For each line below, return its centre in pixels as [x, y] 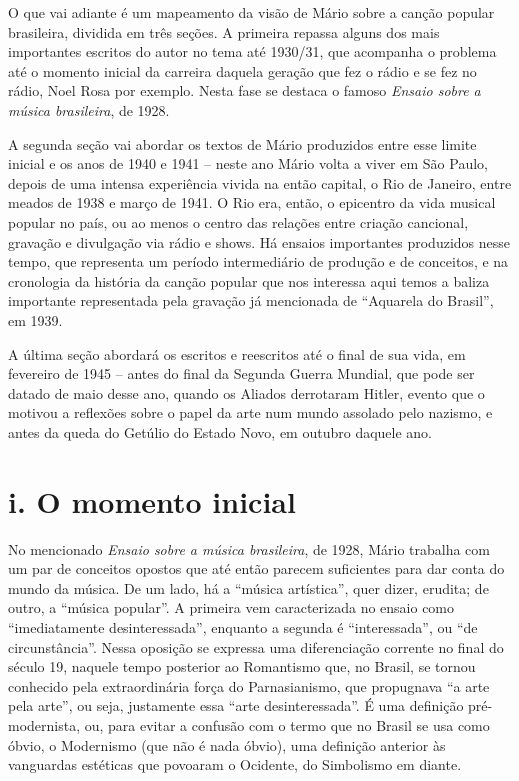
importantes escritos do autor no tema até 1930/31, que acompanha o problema [252, 51]
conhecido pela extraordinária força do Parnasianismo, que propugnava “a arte [249, 685]
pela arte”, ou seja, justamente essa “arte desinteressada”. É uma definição [236, 705]
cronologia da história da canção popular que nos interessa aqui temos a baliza [249, 280]
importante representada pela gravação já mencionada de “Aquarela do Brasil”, [251, 300]
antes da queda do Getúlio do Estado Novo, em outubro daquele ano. [220, 431]
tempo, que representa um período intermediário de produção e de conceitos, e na [258, 261]
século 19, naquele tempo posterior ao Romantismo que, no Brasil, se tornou [242, 666]
